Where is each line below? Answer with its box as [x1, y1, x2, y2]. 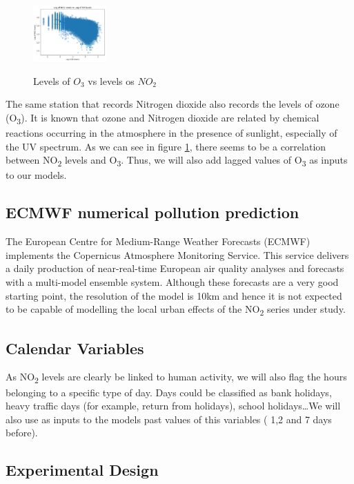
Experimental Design [6, 459, 159, 481]
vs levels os [88, 73, 135, 88]
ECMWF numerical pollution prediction [6, 202, 299, 223]
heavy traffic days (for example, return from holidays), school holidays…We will [6, 398, 341, 413]
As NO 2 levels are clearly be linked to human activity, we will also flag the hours [6, 369, 347, 386]
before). [6, 425, 38, 440]
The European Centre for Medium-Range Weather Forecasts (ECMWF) [6, 234, 311, 249]
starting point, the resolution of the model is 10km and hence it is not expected [6, 288, 342, 302]
